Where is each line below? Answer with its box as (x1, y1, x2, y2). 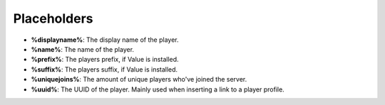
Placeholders (13, 11, 93, 26)
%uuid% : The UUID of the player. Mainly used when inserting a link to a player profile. (31, 85, 284, 94)
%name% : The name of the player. (31, 45, 135, 53)
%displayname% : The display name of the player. (31, 35, 179, 44)
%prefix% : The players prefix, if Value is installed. (31, 55, 179, 64)
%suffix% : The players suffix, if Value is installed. (31, 65, 178, 74)
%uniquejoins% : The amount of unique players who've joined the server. (31, 75, 247, 84)
